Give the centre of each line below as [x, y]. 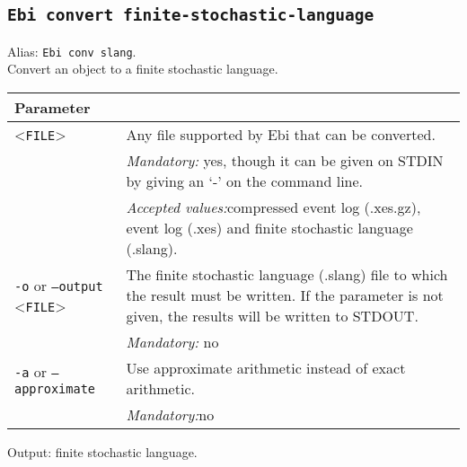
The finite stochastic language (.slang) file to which [287, 275]
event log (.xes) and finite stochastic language [269, 228]
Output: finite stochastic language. [102, 452]
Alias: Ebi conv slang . [72, 51]
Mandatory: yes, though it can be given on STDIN [285, 161]
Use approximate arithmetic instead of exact [266, 368]
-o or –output [59, 285]
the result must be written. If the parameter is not [285, 295]
